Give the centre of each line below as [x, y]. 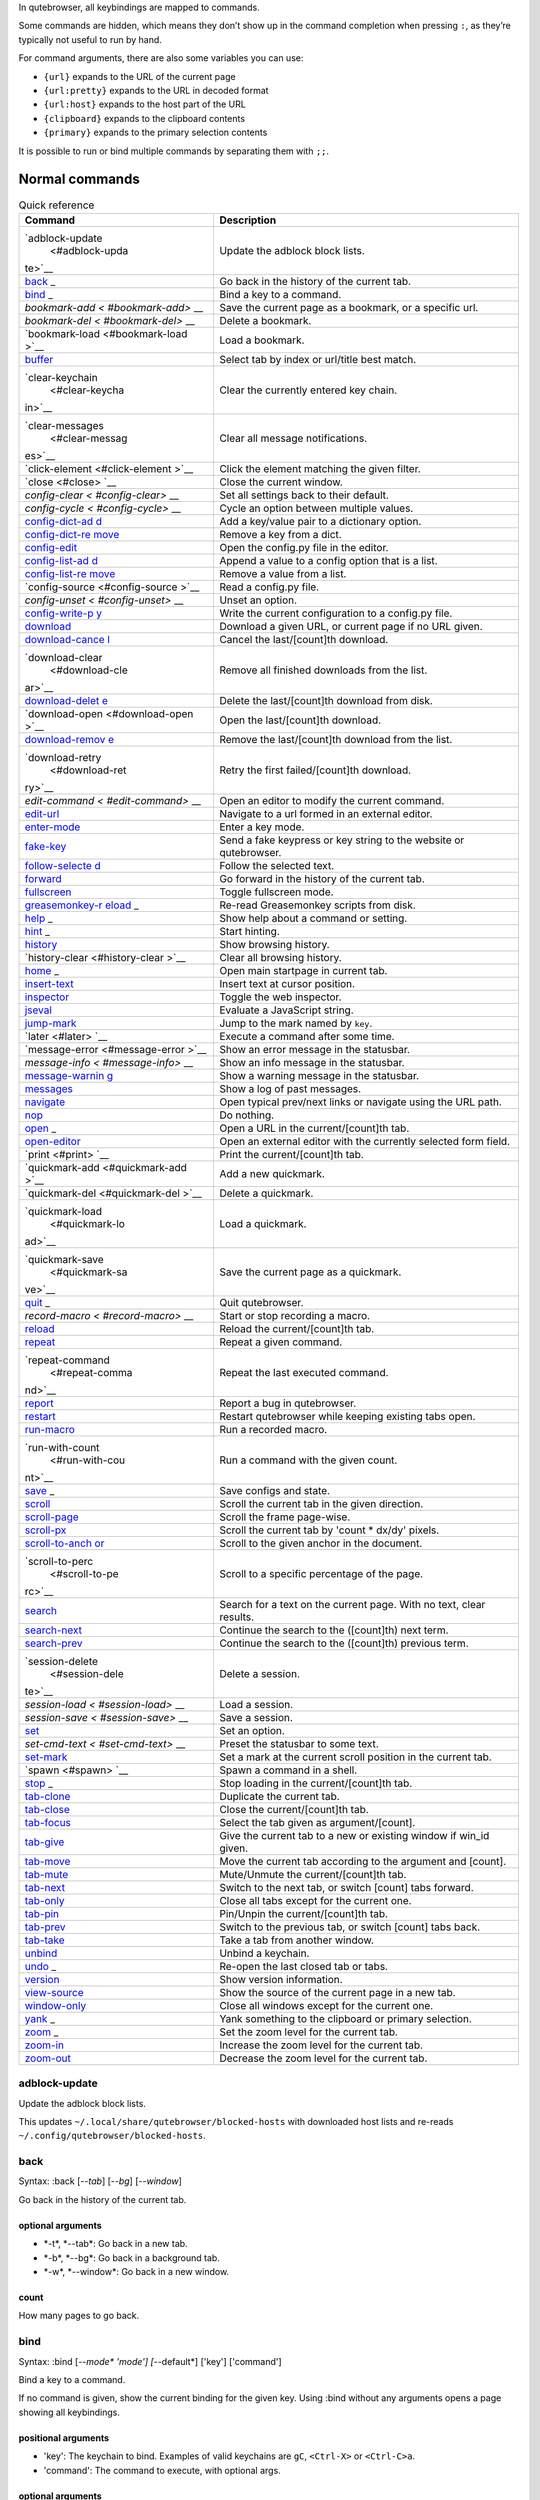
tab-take [44, 1940]
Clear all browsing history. [280, 957]
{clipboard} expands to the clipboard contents [144, 118]
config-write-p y [63, 613]
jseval [38, 1010]
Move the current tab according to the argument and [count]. [363, 1861]
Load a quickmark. [263, 1223]
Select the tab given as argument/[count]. [317, 1822]
